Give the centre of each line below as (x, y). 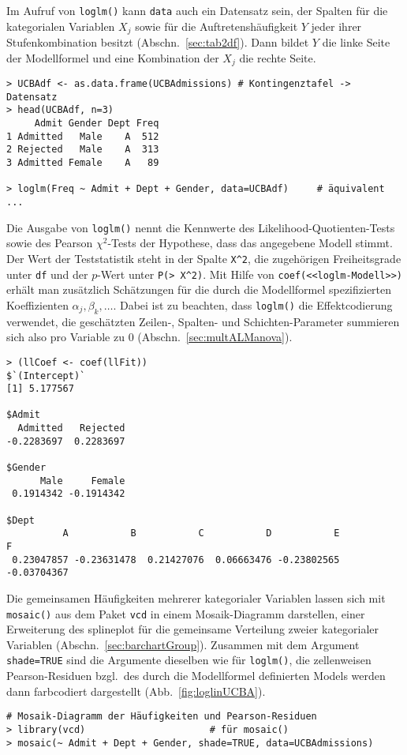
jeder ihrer (336, 26)
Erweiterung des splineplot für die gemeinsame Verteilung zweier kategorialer (193, 629)
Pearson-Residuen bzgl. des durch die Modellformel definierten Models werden (196, 676)
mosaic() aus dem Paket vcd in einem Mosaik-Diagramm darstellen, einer (186, 613)
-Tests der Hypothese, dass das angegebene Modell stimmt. (250, 243)
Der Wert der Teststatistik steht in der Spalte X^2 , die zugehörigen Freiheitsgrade (204, 258)
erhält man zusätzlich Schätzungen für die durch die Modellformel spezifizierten (199, 289)
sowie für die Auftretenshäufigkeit (217, 26)
